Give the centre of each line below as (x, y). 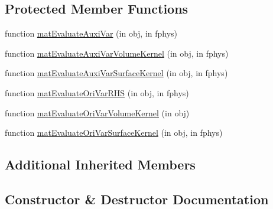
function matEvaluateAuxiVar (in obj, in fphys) (91, 33)
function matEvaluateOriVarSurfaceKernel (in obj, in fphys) (114, 133)
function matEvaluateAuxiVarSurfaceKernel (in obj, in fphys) (116, 73)
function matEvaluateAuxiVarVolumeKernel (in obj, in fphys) (117, 53)
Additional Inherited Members (100, 164)
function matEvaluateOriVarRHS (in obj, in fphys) (97, 92)
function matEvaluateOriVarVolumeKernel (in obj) (97, 112)
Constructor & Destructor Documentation (137, 199)
